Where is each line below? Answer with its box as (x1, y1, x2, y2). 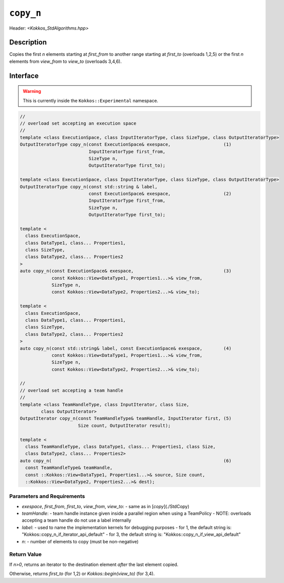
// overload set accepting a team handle (20, 387, 123, 393)
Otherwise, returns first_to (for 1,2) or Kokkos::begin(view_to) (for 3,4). (9, 570, 155, 577)
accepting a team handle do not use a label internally (22, 517, 131, 523)
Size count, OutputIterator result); (78, 422, 171, 428)
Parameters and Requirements (9, 493, 85, 500)
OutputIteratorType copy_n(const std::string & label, (20, 184, 158, 189)
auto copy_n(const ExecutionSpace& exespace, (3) (20, 268, 232, 274)
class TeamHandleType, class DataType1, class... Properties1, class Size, (25, 443, 216, 449)
